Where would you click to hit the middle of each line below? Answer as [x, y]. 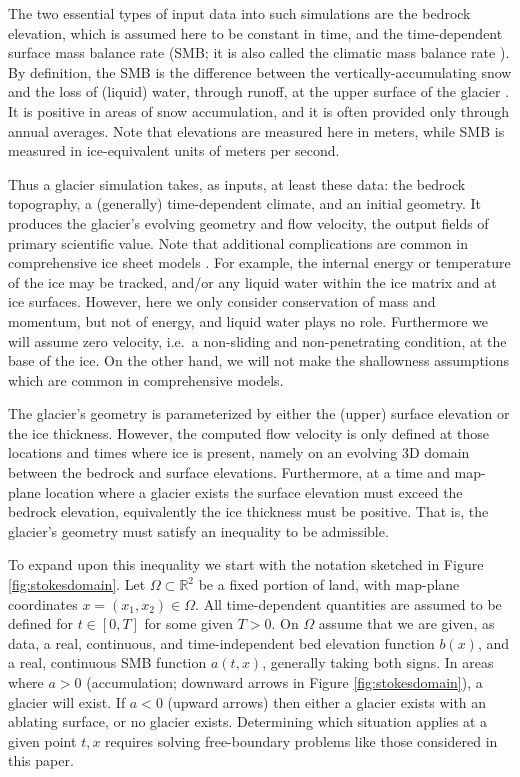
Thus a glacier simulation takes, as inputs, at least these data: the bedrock [237, 183]
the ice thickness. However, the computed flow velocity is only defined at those [248, 432]
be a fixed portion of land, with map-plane [329, 584]
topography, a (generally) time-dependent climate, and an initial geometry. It [245, 203]
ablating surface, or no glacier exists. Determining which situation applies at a [248, 721]
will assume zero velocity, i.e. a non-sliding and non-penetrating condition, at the [257, 340]
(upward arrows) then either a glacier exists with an [327, 701]
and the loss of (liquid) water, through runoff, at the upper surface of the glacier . [259, 91]
